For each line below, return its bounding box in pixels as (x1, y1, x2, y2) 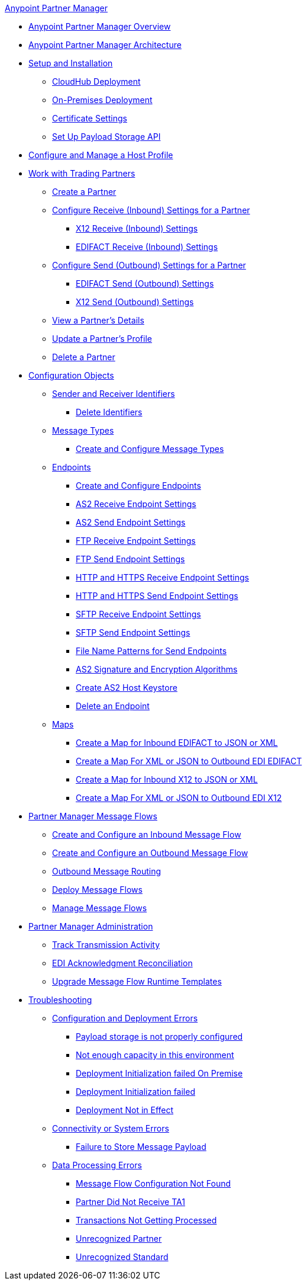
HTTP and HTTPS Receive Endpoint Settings (76, 572, 249, 582)
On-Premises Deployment (52, 95, 153, 105)
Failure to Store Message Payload (76, 1142, 206, 1152)
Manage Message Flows (52, 903, 147, 913)
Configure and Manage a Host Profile (28, 150, 173, 160)
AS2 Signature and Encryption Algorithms (76, 664, 238, 674)
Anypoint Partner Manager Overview (28, 21, 171, 31)
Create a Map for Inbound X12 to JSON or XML (76, 774, 258, 784)
